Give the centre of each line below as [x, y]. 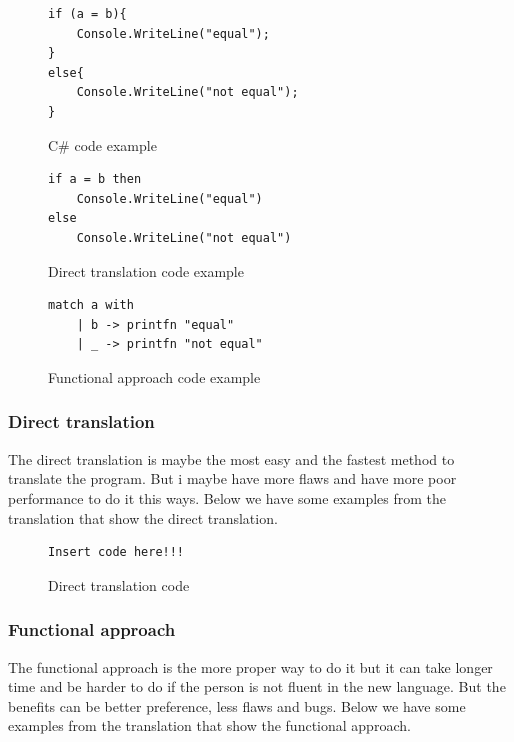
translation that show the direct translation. [143, 517]
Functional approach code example [154, 376]
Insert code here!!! [116, 552]
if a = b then [95, 179]
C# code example [102, 144]
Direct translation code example [146, 270]
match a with [91, 305]
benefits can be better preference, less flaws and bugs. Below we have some [237, 705]
